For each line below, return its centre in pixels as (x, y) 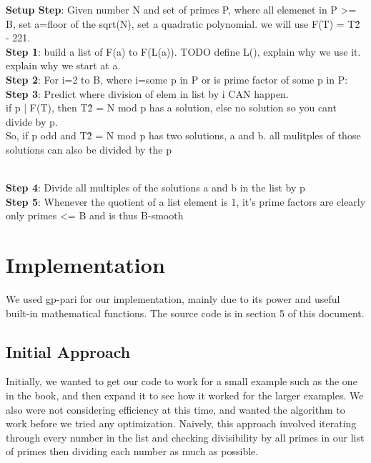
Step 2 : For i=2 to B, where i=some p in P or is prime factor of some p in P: (177, 79)
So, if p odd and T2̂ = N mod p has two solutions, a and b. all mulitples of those (183, 135)
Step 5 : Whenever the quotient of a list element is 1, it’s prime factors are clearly (186, 201)
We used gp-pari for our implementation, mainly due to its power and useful (173, 299)
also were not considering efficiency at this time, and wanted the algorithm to (175, 409)
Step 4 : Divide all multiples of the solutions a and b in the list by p (155, 188)
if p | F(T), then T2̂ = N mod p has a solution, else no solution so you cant (171, 108)
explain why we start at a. (63, 65)
